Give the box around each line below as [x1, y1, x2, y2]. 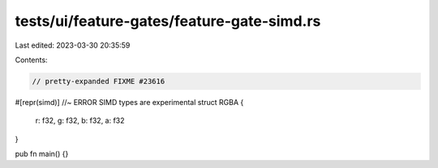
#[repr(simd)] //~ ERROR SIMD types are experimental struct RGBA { [15, 97, 244, 107]
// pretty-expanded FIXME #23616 [32, 77, 165, 86]
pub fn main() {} [15, 149, 69, 159]
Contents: [15, 55, 48, 65]
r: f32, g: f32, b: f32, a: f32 [35, 115, 125, 125]
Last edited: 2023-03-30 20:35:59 [15, 40, 131, 50]
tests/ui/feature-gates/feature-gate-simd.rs [15, 12, 321, 30]
